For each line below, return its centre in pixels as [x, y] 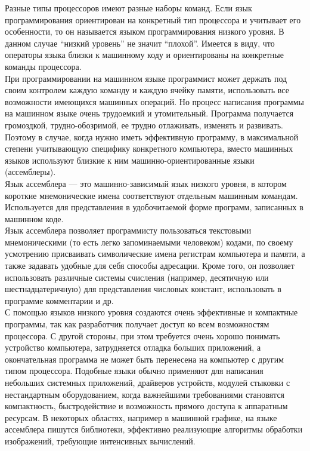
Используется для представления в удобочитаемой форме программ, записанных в [154, 207]
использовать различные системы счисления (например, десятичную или [137, 277]
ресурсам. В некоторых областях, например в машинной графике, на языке [141, 417]
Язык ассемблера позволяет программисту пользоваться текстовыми [128, 230]
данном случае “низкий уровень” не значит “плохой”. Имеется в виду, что [140, 43]
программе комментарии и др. [59, 300]
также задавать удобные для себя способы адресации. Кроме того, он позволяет [150, 266]
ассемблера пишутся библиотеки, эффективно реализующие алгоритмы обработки [154, 429]
